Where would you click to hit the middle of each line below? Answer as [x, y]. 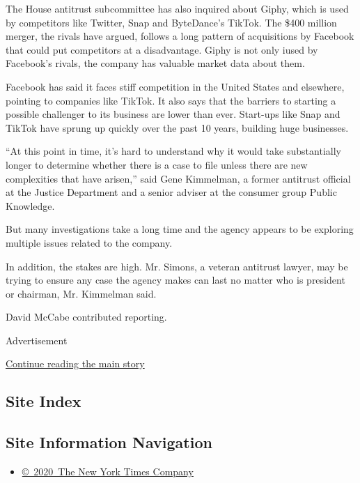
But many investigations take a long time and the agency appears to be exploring [180, 229]
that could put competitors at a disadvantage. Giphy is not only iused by [162, 49]
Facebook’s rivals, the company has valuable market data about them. [155, 63]
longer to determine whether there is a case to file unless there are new [157, 164]
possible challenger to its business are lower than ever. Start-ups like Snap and [173, 114]
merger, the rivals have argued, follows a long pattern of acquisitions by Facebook [180, 36]
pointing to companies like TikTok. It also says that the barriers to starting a [171, 100]
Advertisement [37, 340]
